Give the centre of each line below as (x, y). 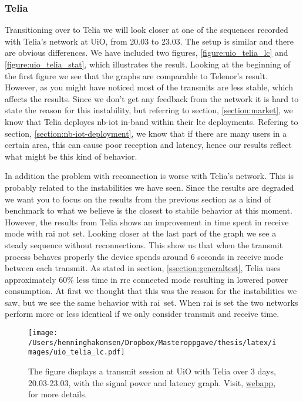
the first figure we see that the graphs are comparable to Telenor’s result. (136, 75)
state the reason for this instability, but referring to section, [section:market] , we (149, 110)
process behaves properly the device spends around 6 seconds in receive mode (144, 256)
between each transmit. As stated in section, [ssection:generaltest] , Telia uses (143, 268)
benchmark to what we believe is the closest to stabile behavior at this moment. (149, 210)
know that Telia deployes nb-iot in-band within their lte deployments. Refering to (151, 121)
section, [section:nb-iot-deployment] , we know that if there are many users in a (146, 133)
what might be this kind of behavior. (71, 156)
